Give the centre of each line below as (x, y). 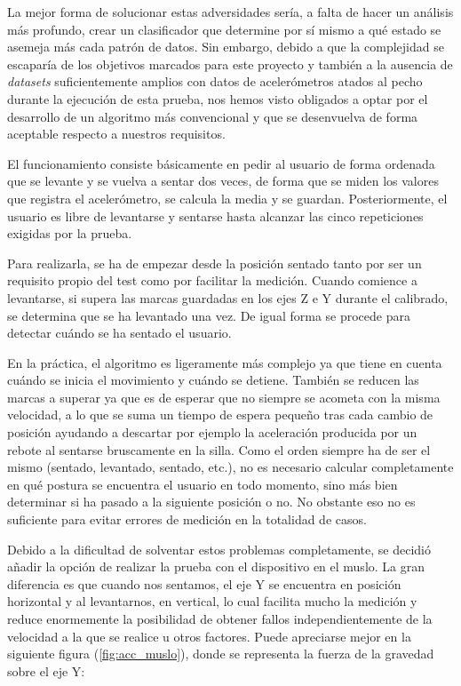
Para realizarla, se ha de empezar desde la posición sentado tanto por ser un (215, 263)
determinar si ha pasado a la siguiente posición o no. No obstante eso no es (211, 502)
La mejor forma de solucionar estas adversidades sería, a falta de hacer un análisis (230, 12)
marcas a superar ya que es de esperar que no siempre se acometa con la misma (224, 397)
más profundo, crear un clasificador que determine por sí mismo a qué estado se (224, 29)
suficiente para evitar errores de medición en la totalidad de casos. (187, 519)
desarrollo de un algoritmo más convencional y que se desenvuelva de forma (213, 116)
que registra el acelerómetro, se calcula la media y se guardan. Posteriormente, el (227, 198)
